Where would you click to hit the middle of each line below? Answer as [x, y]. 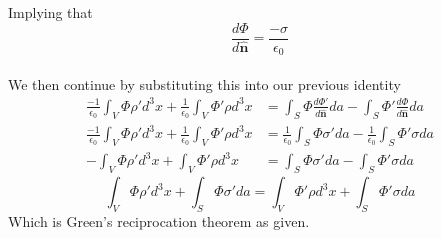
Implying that [50, 12]
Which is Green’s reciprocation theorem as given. [159, 221]
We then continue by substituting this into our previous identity [204, 83]
